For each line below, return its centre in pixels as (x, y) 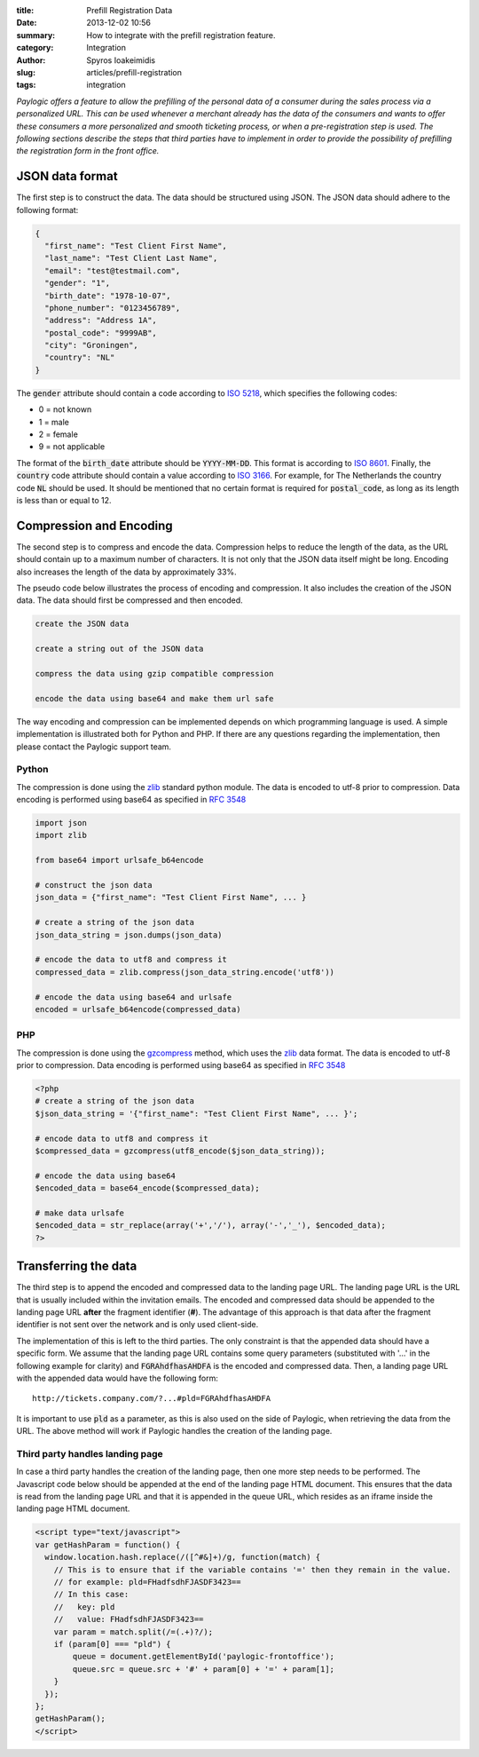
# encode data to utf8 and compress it (122, 1138)
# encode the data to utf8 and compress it (131, 960)
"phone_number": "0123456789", (113, 308)
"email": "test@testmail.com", (113, 270)
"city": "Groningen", (92, 345)
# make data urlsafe (79, 1213)
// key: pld (84, 1607)
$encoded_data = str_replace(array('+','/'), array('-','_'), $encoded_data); (210, 1226)
